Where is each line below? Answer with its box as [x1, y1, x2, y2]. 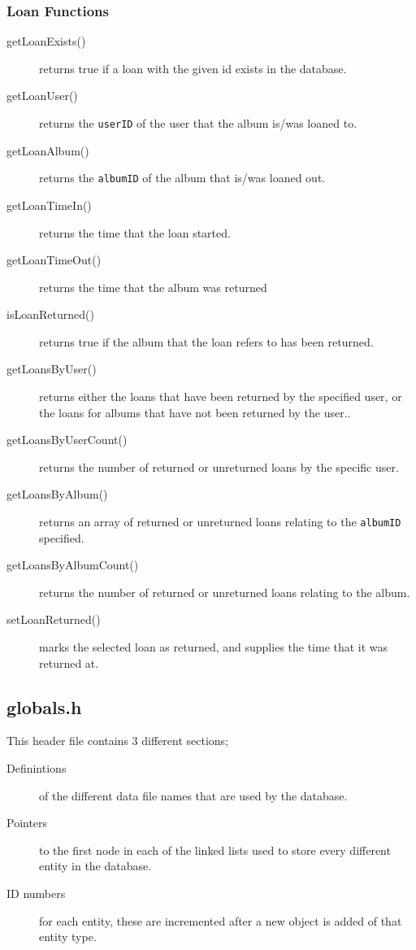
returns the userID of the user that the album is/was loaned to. [39, 115, 357, 131]
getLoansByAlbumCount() [6, 556, 139, 573]
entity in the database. [39, 857, 152, 874]
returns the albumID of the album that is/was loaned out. [39, 169, 326, 186]
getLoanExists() [6, 33, 86, 50]
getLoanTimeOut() [6, 251, 102, 268]
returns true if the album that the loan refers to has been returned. [39, 333, 374, 350]
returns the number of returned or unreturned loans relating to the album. [39, 583, 410, 600]
